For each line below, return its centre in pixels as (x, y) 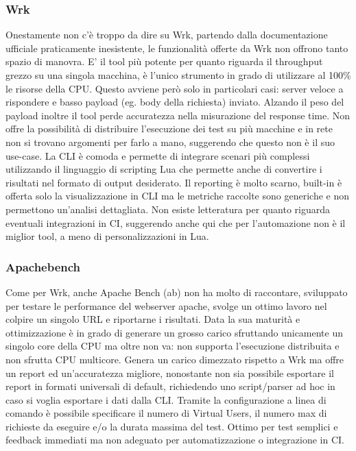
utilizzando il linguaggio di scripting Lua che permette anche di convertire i (164, 169)
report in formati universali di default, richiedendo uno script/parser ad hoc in (170, 386)
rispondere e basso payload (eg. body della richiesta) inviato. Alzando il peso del (175, 102)
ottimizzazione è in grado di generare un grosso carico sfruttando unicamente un (175, 332)
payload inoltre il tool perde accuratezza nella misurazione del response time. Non (178, 115)
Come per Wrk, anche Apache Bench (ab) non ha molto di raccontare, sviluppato (177, 292)
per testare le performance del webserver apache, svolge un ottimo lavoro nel (166, 305)
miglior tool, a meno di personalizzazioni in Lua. (107, 236)
